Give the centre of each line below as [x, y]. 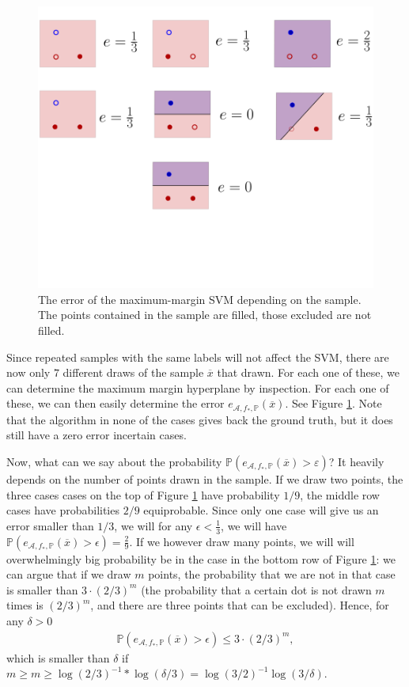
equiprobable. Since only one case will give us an [261, 510]
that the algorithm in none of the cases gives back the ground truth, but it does [200, 419]
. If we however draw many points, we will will [242, 541]
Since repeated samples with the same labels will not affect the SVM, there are [198, 357]
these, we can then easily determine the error [116, 403]
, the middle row [340, 494]
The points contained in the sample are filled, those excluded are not [205, 315]
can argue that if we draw [69, 574]
